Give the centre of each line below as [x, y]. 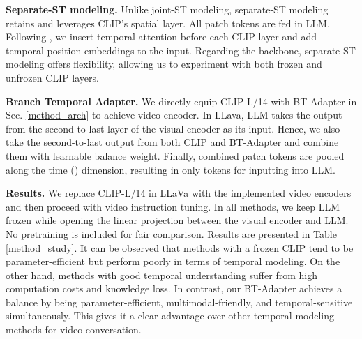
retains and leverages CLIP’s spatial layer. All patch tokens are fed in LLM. [168, 23]
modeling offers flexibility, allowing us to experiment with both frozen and [164, 64]
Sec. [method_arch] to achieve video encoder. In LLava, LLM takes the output [174, 115]
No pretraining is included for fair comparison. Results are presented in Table [171, 233]
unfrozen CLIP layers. [52, 77]
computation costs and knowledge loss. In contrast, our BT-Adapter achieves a [174, 288]
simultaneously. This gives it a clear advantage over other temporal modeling [170, 316]
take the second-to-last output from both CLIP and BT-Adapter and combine [172, 142]
